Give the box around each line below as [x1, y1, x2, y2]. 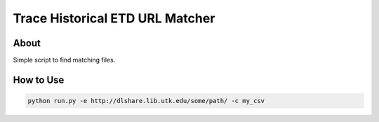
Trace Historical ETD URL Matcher [13, 11, 215, 26]
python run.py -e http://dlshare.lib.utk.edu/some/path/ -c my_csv [27, 97, 265, 105]
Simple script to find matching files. [13, 56, 116, 65]
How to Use [13, 74, 65, 86]
